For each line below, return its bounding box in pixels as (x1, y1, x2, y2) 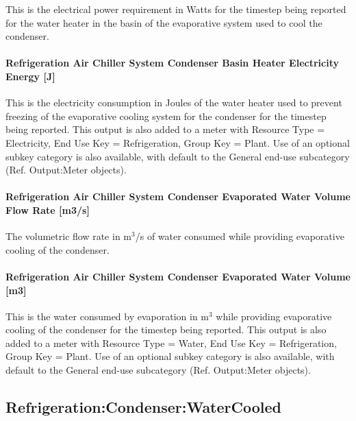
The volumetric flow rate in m (5, 229, 132, 243)
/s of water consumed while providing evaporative (135, 229, 344, 243)
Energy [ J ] (5, 69, 55, 83)
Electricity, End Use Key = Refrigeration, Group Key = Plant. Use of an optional (5, 135, 350, 149)
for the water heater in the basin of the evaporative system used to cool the (5, 15, 322, 29)
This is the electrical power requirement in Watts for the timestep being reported (5, 2, 346, 16)
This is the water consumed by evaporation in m (5, 309, 209, 323)
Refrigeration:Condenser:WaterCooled (5, 396, 281, 418)
